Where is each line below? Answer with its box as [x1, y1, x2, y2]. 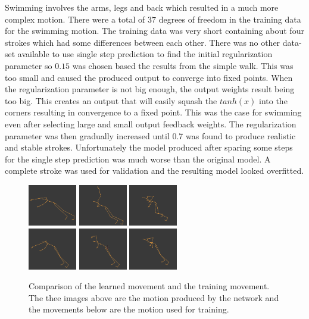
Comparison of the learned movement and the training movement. [29, 280, 270, 292]
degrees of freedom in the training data [158, 12, 301, 25]
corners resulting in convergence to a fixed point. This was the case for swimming [5, 106, 302, 118]
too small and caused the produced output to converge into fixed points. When [5, 71, 293, 83]
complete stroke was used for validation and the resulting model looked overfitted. [5, 164, 304, 177]
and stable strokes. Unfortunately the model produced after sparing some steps [5, 141, 293, 154]
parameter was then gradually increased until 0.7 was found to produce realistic [5, 129, 296, 142]
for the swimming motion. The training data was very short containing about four [5, 24, 304, 37]
